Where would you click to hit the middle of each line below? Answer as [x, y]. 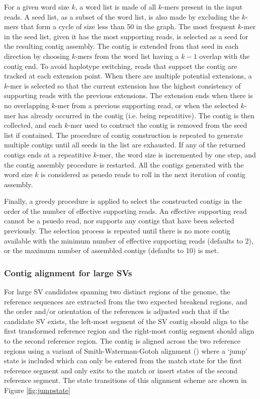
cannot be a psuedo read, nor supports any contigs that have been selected [119, 221]
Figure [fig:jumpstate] [37, 390]
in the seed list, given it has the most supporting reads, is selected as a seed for [126, 36]
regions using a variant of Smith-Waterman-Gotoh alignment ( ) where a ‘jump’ [126, 350]
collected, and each [33, 125]
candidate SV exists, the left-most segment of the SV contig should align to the [126, 321]
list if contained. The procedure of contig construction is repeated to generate [123, 135]
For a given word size [37, 7]
